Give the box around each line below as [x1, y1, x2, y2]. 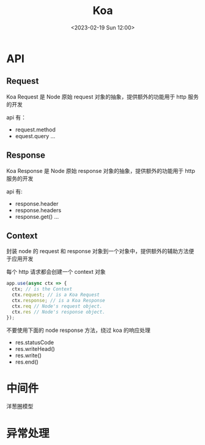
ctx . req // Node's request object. [12, 303, 103, 309]
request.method [15, 126, 56, 133]
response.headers [15, 206, 62, 214]
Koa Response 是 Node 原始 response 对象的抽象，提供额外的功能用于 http [6, 167, 196, 174]
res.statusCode [15, 339, 54, 346]
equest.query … [15, 132, 56, 139]
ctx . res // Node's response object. [12, 309, 105, 315]
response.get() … [15, 213, 59, 220]
